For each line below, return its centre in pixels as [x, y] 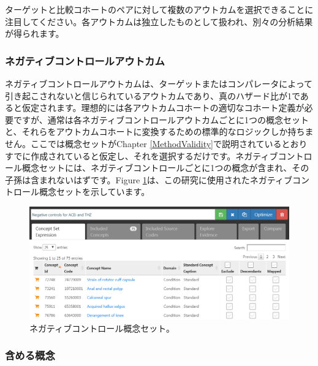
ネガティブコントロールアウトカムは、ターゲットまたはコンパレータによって [159, 83]
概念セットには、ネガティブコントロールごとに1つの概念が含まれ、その [165, 168]
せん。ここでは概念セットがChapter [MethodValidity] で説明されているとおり [156, 143]
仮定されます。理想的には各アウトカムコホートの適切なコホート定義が [163, 108]
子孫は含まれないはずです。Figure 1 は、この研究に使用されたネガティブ [149, 179]
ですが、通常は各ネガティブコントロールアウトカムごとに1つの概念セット [161, 119]
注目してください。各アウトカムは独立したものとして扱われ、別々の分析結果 [159, 21]
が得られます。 [35, 33]
